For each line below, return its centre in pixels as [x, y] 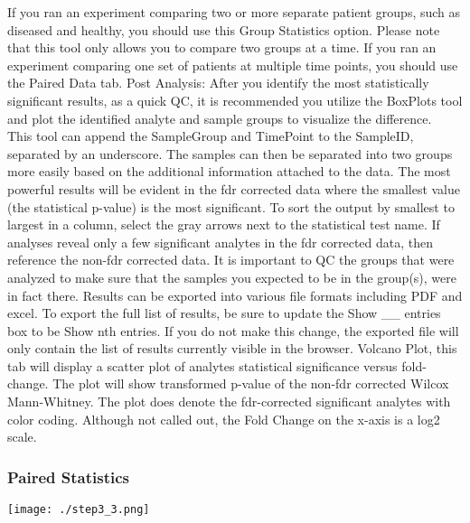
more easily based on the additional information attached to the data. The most [229, 171]
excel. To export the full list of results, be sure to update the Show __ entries [224, 313]
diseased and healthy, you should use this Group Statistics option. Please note [224, 29]
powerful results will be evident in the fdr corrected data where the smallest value [234, 188]
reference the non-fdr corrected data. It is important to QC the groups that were [231, 260]
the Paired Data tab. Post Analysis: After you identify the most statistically [218, 83]
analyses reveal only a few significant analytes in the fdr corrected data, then [221, 242]
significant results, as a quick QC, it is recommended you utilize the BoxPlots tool [235, 100]
